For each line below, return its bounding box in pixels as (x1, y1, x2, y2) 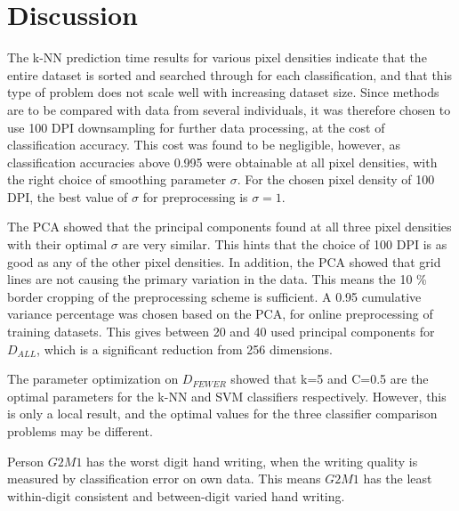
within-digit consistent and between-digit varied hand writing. (7, 486, 345, 505)
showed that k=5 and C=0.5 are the (230, 369, 429, 388)
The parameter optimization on (7, 369, 179, 388)
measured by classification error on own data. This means (7, 469, 321, 488)
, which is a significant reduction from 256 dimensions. (36, 339, 333, 358)
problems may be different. (7, 422, 153, 440)
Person (7, 451, 44, 470)
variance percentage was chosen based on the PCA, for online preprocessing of (7, 304, 433, 323)
